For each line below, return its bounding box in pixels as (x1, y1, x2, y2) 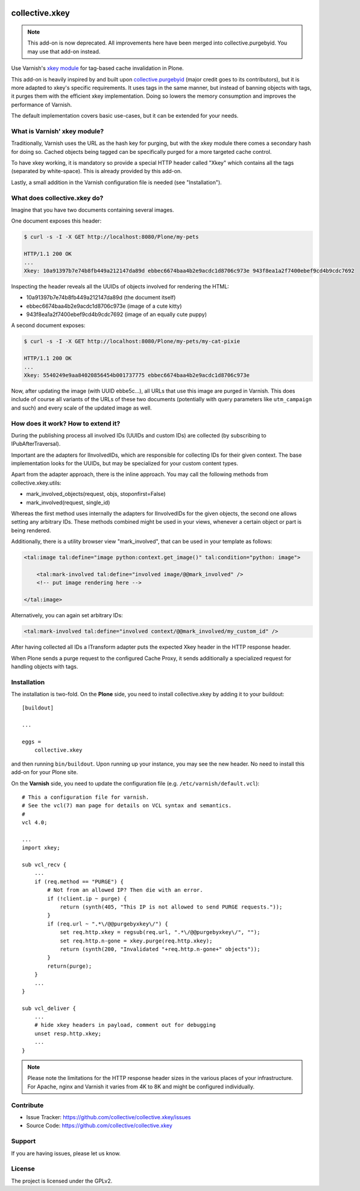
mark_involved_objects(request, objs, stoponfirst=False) (26, 491, 166, 498)
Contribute (11, 1101, 44, 1110)
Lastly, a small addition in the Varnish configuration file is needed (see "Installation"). (11, 179, 223, 186)
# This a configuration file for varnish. (22, 793, 150, 801)
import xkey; (22, 845, 60, 851)
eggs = (22, 738, 42, 745)
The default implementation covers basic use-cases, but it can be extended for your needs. (11, 112, 239, 119)
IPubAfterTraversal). (11, 440, 61, 448)
